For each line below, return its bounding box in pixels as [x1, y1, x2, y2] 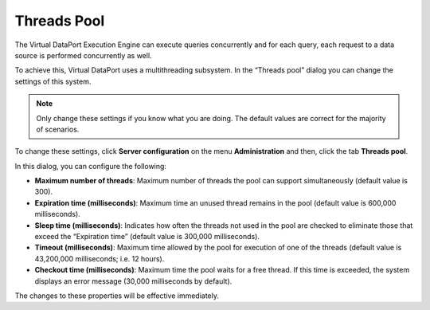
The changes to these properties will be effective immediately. [14, 291, 219, 300]
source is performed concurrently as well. [14, 50, 152, 60]
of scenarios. [36, 124, 80, 134]
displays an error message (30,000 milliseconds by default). [34, 276, 233, 286]
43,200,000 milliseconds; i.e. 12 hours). [34, 253, 165, 263]
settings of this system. [14, 77, 92, 86]
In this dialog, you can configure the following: [14, 161, 167, 171]
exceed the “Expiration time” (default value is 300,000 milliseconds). [34, 232, 260, 241]
